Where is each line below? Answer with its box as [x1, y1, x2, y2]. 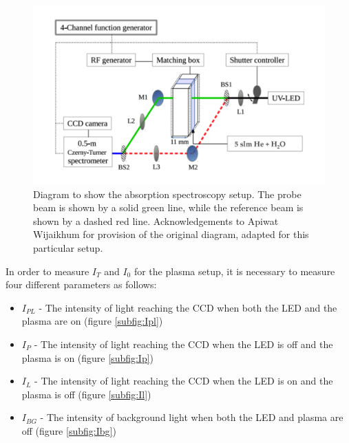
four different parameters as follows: [6, 277, 157, 292]
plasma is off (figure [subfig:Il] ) [21, 387, 151, 401]
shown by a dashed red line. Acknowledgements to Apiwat [33, 213, 279, 228]
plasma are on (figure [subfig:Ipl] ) [21, 314, 163, 328]
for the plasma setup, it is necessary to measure [134, 263, 335, 278]
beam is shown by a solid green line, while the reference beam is [33, 200, 304, 215]
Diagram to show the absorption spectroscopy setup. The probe [33, 186, 302, 201]
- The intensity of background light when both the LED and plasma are [40, 410, 343, 424]
